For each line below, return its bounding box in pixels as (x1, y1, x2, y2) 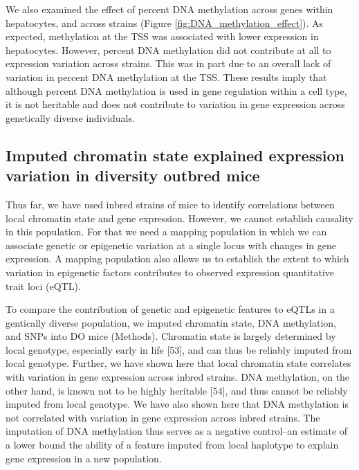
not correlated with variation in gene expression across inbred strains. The (6, 410, 320, 424)
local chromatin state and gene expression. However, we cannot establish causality (6, 210, 353, 225)
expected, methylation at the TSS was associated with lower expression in (6, 29, 319, 44)
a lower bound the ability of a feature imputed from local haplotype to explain (6, 437, 339, 452)
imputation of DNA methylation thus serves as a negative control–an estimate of (6, 424, 348, 438)
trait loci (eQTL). (6, 278, 81, 293)
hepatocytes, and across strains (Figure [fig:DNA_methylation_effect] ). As (6, 15, 324, 30)
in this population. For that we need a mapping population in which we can (6, 224, 327, 239)
